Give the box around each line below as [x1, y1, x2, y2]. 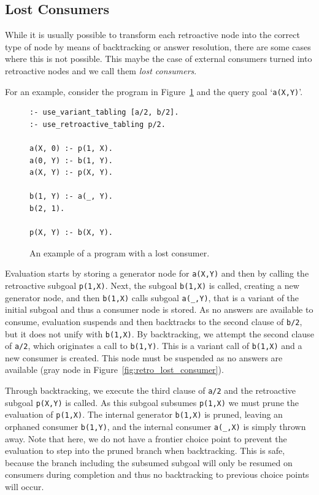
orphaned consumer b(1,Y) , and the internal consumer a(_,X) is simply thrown [5, 420, 306, 433]
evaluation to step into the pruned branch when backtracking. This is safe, [5, 444, 285, 457]
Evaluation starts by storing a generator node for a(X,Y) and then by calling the [5, 267, 309, 280]
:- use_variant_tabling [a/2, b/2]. [29, 108, 179, 117]
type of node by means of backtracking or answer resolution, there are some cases [5, 40, 311, 53]
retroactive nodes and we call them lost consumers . [5, 64, 197, 77]
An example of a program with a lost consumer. [29, 246, 210, 259]
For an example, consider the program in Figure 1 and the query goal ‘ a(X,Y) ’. [5, 85, 303, 98]
